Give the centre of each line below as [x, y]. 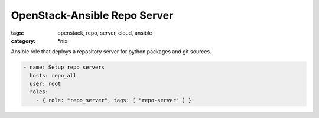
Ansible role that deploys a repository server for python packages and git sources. [111, 52]
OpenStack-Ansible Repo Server [92, 15]
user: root [45, 84]
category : [23, 41]
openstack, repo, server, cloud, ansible [105, 33]
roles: [39, 92]
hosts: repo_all [53, 75]
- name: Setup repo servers [64, 67]
